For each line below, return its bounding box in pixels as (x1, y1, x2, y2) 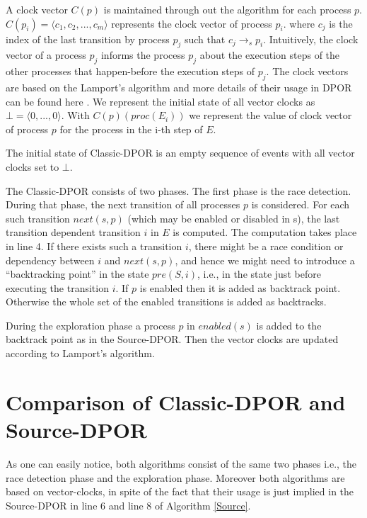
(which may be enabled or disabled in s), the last (127, 210, 340, 225)
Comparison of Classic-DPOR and (6, 387, 346, 416)
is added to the (256, 317, 322, 332)
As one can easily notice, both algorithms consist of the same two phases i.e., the (6, 456, 357, 471)
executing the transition (6, 280, 109, 295)
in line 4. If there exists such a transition (6, 238, 182, 253)
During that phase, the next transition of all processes (6, 197, 240, 212)
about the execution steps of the (199, 47, 340, 62)
